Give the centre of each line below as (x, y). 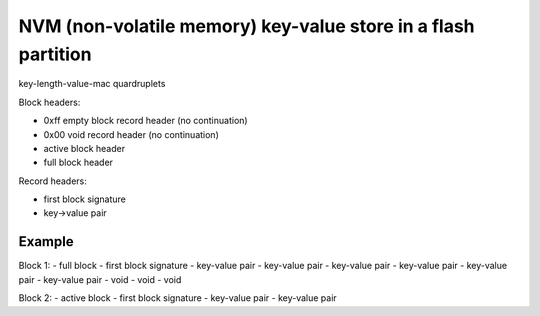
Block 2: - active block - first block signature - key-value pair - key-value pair (177, 298)
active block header (84, 148)
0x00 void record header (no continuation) (131, 134)
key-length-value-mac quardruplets (92, 84)
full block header (78, 162)
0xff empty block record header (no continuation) (146, 121)
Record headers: (52, 181)
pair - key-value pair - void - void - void (100, 279)
